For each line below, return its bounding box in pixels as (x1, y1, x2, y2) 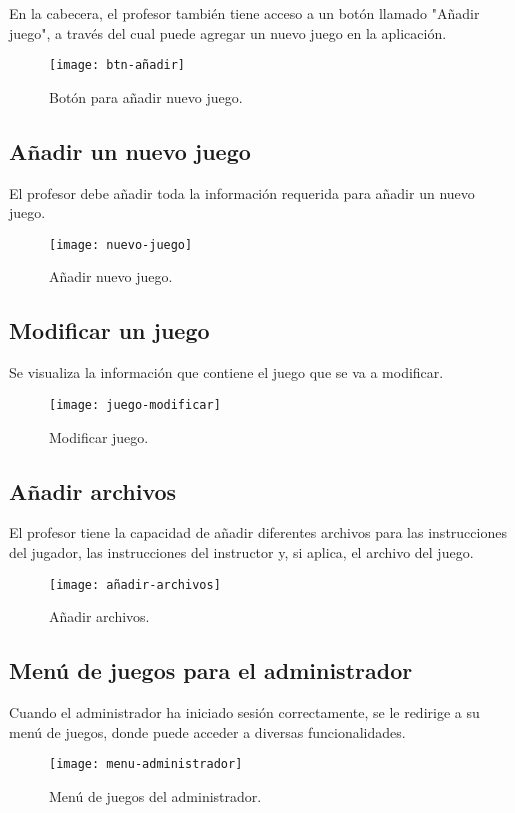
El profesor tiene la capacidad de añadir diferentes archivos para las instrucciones (9, 522, 507, 543)
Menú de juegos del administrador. (49, 785, 262, 806)
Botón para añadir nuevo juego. (49, 86, 243, 107)
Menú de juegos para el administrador (9, 655, 413, 686)
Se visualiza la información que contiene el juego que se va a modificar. (9, 362, 444, 383)
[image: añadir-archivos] (49, 577, 221, 592)
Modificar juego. (49, 426, 149, 447)
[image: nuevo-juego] (49, 237, 193, 252)
